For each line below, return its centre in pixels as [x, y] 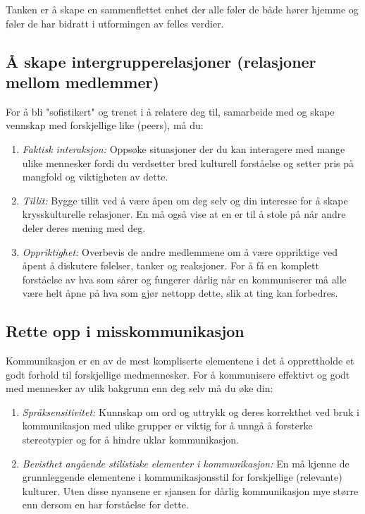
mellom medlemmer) [82, 81]
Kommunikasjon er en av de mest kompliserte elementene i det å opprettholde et [180, 361]
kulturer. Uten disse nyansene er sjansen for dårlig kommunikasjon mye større [190, 490]
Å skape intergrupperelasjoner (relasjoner [161, 61]
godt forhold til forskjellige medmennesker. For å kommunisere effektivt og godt [178, 374]
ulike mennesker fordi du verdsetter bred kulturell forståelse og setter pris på [188, 163]
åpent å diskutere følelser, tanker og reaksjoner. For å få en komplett [171, 265]
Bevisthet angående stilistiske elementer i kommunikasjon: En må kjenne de [186, 463]
